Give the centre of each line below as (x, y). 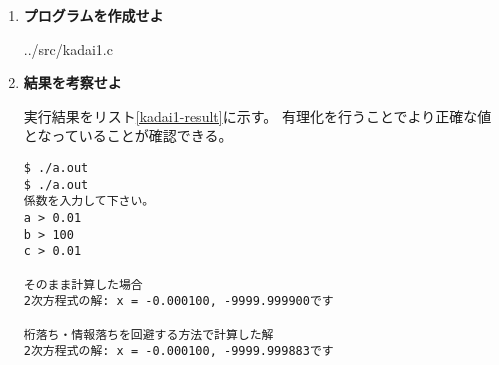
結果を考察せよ (72, 82)
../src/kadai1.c (68, 48)
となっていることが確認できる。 (128, 135)
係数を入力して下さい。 (89, 201)
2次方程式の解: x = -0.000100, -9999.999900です (178, 301)
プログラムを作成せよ (93, 15)
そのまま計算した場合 (83, 284)
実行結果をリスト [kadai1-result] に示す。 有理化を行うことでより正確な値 (257, 115)
